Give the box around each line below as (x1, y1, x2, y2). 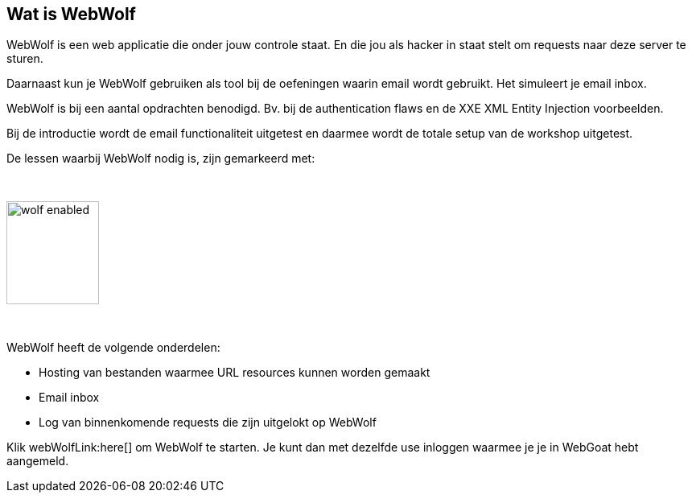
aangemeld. (6, 454, 69, 468)
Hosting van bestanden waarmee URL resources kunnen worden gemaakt (39, 365, 430, 380)
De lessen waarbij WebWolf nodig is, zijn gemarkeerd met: (6, 151, 315, 166)
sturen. (6, 52, 43, 66)
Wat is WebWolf (6, 4, 136, 24)
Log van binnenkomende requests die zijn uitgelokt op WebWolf (39, 415, 377, 430)
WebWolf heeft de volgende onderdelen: (6, 340, 220, 355)
